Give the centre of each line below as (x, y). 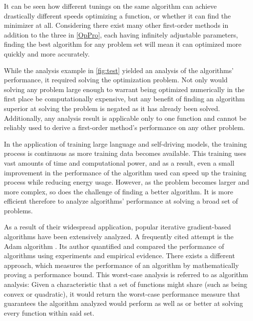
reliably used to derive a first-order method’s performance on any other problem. (125, 127)
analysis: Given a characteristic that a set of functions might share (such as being (126, 284)
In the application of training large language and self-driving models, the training (126, 143)
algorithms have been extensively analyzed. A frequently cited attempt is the (119, 236)
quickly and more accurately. (47, 53)
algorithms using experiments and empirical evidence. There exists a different (119, 255)
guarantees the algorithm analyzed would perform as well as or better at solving (124, 303)
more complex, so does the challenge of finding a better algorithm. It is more (119, 191)
